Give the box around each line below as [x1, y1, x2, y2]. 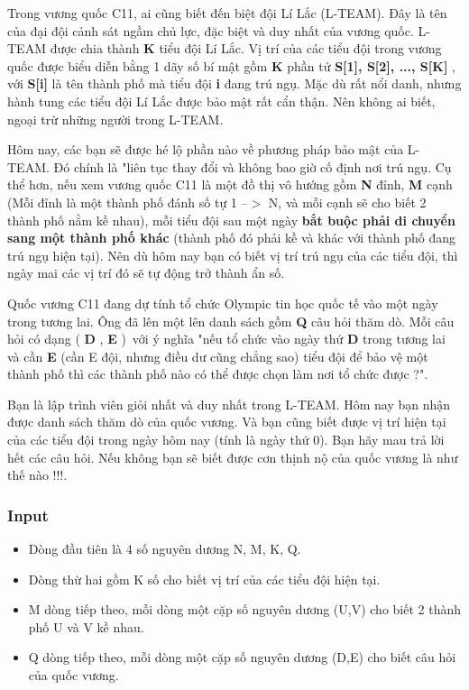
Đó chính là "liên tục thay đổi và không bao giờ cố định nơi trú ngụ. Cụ [53, 157, 452, 176]
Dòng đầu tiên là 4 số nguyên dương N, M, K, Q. [28, 539, 301, 558]
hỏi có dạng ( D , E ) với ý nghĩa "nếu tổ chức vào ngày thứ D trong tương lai [7, 329, 446, 348]
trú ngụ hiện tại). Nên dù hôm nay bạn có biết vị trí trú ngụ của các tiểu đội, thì [7, 245, 458, 264]
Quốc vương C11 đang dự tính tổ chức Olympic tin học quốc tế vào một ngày [7, 293, 438, 312]
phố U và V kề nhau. [28, 617, 144, 636]
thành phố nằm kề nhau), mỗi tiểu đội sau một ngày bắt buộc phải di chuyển [7, 210, 455, 229]
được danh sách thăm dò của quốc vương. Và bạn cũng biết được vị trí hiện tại [7, 412, 446, 431]
